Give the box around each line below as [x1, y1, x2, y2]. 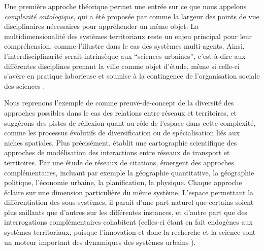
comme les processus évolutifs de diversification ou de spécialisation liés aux [4, 127, 240, 138]
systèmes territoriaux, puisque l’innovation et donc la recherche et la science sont [4, 227, 256, 237]
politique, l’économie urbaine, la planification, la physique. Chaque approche [4, 177, 242, 188]
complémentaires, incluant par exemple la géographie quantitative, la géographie [4, 167, 254, 177]
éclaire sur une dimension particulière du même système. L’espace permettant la [4, 187, 254, 197]
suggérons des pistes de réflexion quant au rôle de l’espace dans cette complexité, [4, 117, 256, 128]
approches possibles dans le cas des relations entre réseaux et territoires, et [4, 107, 237, 118]
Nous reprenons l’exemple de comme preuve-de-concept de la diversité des [4, 97, 234, 108]
